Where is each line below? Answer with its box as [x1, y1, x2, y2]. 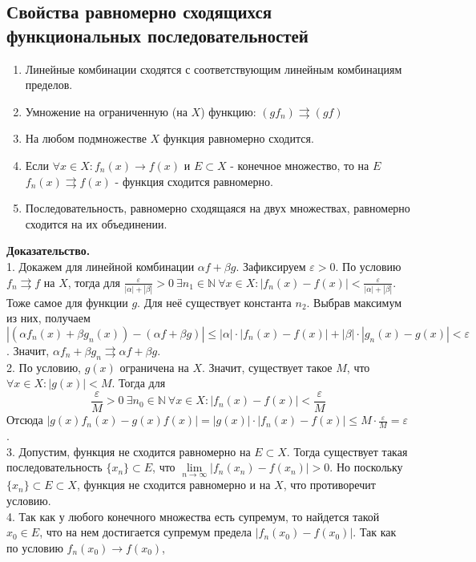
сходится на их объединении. [25, 215, 167, 232]
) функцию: [200, 103, 256, 119]
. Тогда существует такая [286, 443, 408, 459]
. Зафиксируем [236, 257, 306, 274]
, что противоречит [283, 476, 376, 493]
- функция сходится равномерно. [115, 172, 273, 189]
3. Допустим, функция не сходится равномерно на [6, 443, 251, 459]
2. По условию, [6, 358, 81, 375]
